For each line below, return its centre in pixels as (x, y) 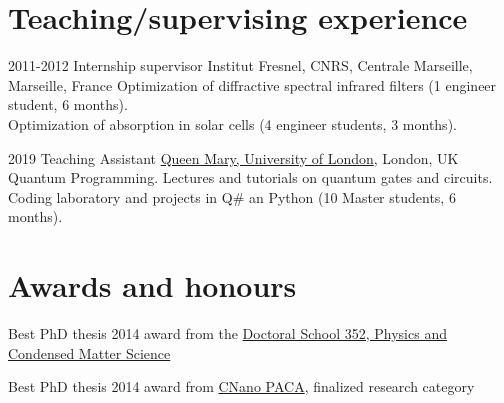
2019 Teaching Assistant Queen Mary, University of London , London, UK (233, 157)
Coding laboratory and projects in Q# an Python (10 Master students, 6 (232, 196)
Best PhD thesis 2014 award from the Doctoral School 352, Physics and (227, 333)
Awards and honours (152, 285)
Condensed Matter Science (89, 352)
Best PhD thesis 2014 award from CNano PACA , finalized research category (241, 386)
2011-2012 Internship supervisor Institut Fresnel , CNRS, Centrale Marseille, (240, 65)
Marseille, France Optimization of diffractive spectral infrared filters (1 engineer (252, 84)
